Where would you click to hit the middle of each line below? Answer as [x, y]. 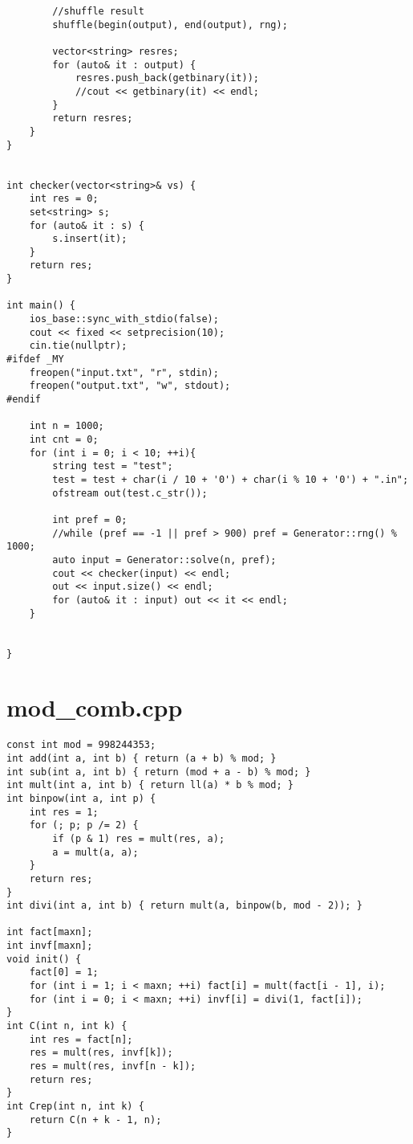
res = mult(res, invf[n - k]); [113, 1066]
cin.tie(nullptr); [78, 346]
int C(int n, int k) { [67, 1026]
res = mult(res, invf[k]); [101, 1053]
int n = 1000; [67, 426]
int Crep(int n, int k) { [75, 1106]
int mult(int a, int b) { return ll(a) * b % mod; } [150, 785]
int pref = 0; [90, 519]
